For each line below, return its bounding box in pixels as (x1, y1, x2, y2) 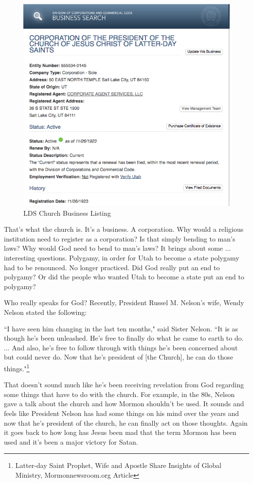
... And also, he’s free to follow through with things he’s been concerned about (4, 342, 238, 352)
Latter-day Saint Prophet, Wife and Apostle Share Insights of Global (15, 460, 222, 470)
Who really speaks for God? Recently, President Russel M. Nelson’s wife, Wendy (4, 297, 244, 308)
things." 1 (4, 362, 30, 373)
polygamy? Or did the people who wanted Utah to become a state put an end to (4, 272, 244, 282)
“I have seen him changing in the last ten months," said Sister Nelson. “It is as (4, 323, 238, 333)
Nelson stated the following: (4, 307, 87, 317)
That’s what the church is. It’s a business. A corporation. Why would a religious (4, 224, 244, 234)
